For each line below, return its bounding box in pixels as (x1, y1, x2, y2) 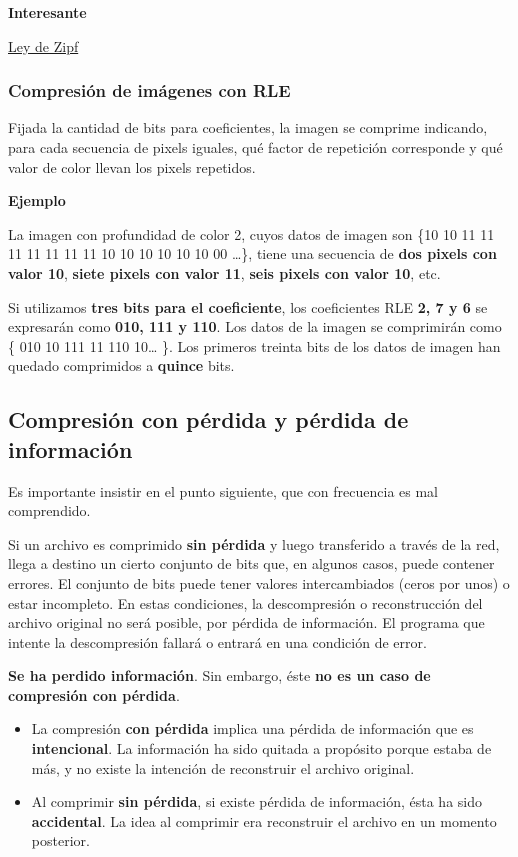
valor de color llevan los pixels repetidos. (8, 156, 256, 177)
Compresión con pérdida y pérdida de (8, 404, 409, 435)
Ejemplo (8, 190, 66, 211)
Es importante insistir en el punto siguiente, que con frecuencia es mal (8, 480, 439, 501)
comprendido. (8, 500, 91, 521)
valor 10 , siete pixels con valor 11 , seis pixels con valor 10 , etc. (8, 262, 441, 283)
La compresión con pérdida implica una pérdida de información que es (31, 718, 474, 739)
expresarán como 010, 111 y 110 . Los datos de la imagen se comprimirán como (8, 316, 502, 337)
